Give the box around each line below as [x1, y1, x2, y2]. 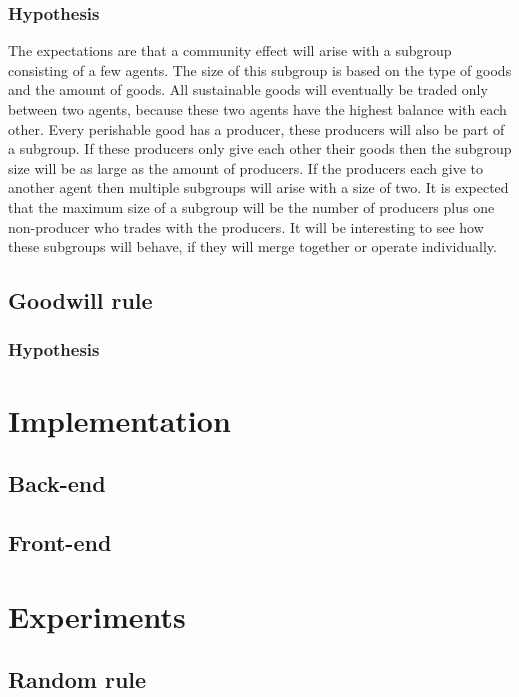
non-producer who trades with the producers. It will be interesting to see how [8, 216, 484, 237]
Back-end [8, 468, 106, 499]
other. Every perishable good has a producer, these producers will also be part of [8, 118, 505, 139]
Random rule [8, 664, 147, 695]
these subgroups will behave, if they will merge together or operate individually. [8, 236, 497, 257]
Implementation [8, 399, 231, 440]
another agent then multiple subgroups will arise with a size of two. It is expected [8, 177, 509, 198]
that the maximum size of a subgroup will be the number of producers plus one [8, 196, 495, 217]
